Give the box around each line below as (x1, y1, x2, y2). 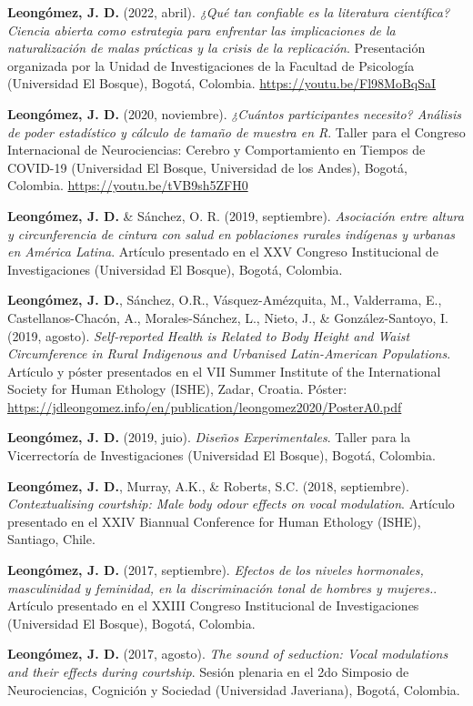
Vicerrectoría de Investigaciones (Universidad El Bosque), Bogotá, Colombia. (7, 446, 436, 465)
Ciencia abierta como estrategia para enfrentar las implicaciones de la (7, 20, 396, 39)
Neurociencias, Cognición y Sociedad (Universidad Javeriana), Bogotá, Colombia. (7, 680, 460, 699)
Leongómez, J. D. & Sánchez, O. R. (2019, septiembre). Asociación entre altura (7, 206, 464, 225)
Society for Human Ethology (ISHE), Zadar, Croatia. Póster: (7, 379, 347, 398)
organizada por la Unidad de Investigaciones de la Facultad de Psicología (7, 55, 415, 75)
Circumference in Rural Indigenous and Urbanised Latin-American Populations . (7, 344, 451, 363)
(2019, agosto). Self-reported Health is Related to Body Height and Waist (7, 326, 410, 345)
